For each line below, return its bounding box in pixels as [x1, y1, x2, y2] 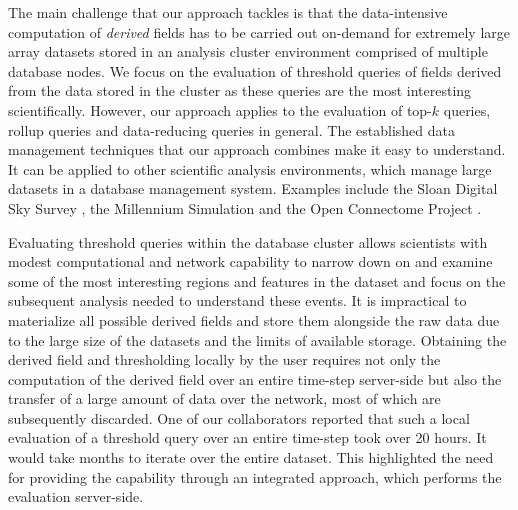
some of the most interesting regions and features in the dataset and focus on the [8, 270, 506, 291]
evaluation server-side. [8, 486, 144, 507]
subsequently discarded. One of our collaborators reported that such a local [8, 407, 470, 428]
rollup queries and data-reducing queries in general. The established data [8, 119, 455, 140]
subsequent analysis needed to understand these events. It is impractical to [8, 290, 467, 311]
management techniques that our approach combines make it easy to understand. [8, 139, 506, 160]
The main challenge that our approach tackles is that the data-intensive [8, 2, 448, 22]
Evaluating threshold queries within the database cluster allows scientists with [8, 231, 488, 252]
